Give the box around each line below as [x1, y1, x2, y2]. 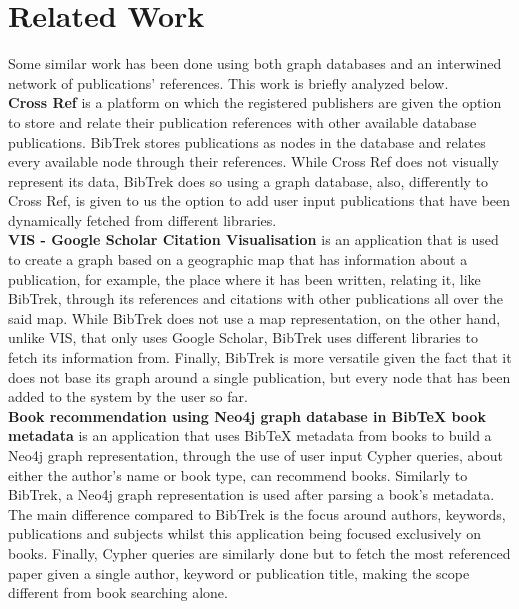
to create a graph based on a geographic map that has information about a [8, 249, 468, 270]
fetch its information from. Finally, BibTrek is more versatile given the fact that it [8, 347, 512, 368]
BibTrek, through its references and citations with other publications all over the [8, 288, 504, 309]
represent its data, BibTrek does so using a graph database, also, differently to [8, 170, 489, 191]
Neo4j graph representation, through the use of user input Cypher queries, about [8, 445, 503, 465]
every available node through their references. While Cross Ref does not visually [8, 151, 499, 172]
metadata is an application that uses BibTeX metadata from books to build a [8, 425, 492, 446]
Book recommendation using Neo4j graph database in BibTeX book [8, 405, 486, 426]
